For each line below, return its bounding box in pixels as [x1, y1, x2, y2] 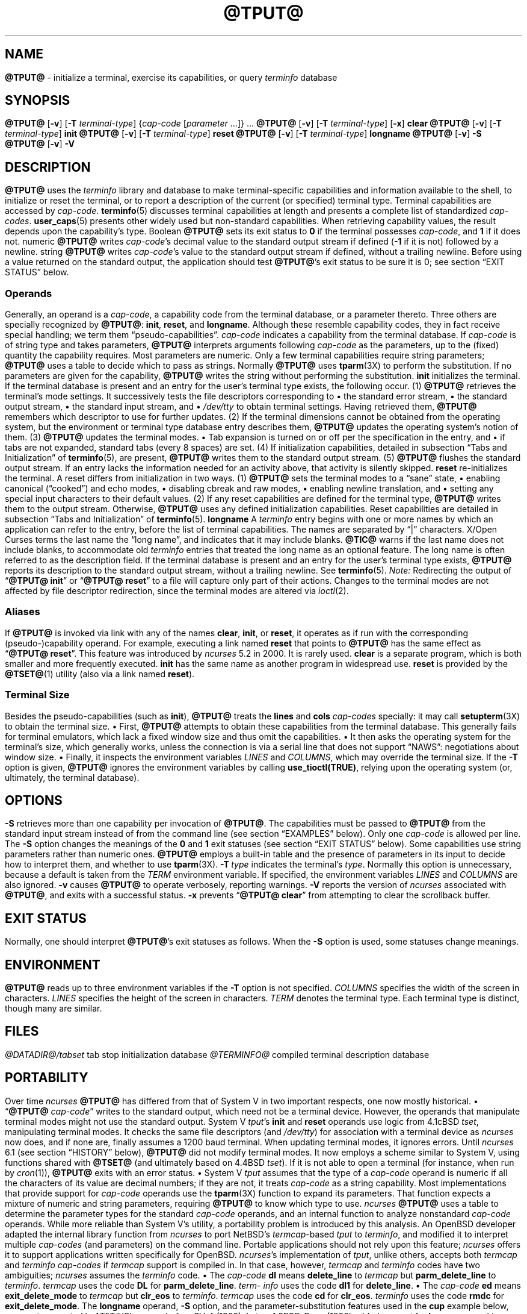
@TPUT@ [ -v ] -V [5, 139, 75, 149]
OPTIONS [5, 792, 63, 808]
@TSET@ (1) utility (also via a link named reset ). [5, 668, 195, 679]
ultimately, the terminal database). [5, 772, 140, 783]
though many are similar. [5, 1003, 102, 1014]
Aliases [5, 605, 40, 618]
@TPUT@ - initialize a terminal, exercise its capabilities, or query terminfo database [5, 72, 337, 83]
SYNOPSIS [5, 93, 70, 108]
